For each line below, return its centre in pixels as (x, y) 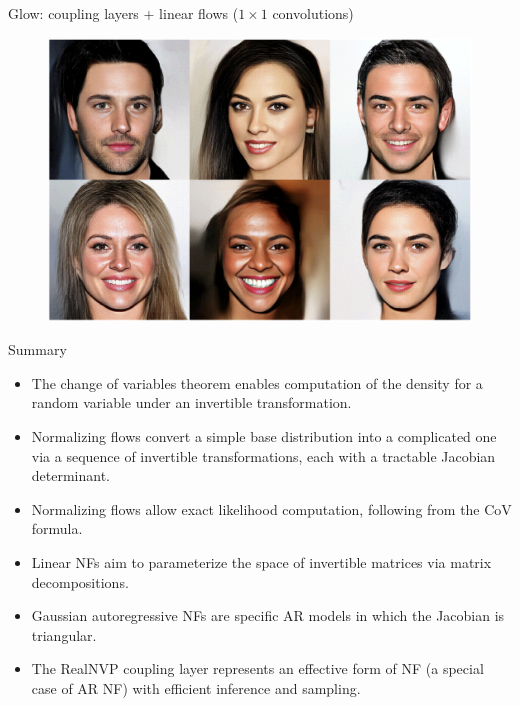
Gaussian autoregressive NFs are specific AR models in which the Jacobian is (268, 615)
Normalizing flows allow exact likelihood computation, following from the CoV (271, 508)
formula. (57, 528)
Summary (37, 349)
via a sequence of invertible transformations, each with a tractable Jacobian (263, 455)
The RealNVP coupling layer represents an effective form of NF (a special (257, 668)
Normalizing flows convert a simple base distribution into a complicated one (264, 436)
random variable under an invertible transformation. (191, 402)
